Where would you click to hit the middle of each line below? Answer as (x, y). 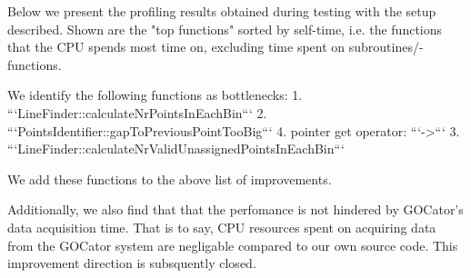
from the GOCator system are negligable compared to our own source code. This (233, 245)
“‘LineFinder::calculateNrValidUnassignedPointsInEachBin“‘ (176, 149)
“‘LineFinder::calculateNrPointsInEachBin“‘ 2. (137, 112)
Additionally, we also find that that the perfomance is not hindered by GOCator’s (235, 209)
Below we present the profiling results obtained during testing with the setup (222, 11)
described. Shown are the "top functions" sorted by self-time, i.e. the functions (225, 29)
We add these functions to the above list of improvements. (170, 179)
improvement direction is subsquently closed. (132, 263)
